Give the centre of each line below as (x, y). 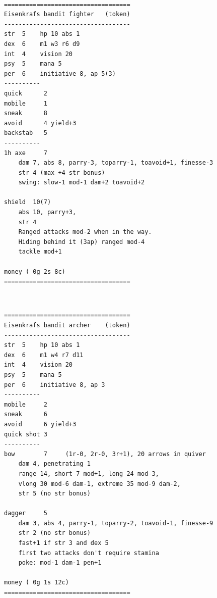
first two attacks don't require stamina (89, 553)
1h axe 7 (26, 153)
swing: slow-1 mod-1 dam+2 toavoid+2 (82, 183)
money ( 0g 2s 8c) (35, 271)
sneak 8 (26, 113)
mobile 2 (26, 404)
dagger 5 (26, 513)
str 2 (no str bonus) (54, 533)
